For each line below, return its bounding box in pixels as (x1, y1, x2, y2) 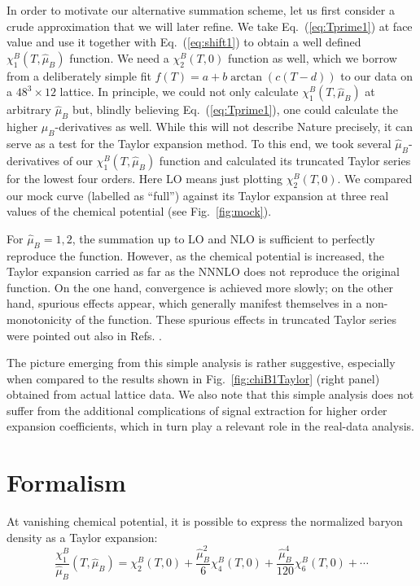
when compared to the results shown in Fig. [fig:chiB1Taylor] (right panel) (7, 370, 380, 387)
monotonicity (7, 310, 72, 327)
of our (63, 151, 93, 168)
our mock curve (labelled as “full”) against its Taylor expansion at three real (7, 186, 389, 203)
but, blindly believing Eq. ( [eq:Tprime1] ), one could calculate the (72, 101, 399, 118)
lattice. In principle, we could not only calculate (59, 83, 299, 100)
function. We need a (69, 49, 169, 66)
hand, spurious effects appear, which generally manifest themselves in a (7, 295, 362, 312)
